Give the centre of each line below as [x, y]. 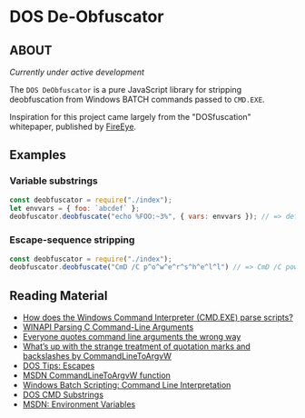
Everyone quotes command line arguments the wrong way [132, 337]
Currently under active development [77, 72]
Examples [38, 155]
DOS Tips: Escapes [59, 366]
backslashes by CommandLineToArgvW [97, 356]
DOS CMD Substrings [63, 395]
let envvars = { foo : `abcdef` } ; [75, 208]
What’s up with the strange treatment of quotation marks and [137, 346]
